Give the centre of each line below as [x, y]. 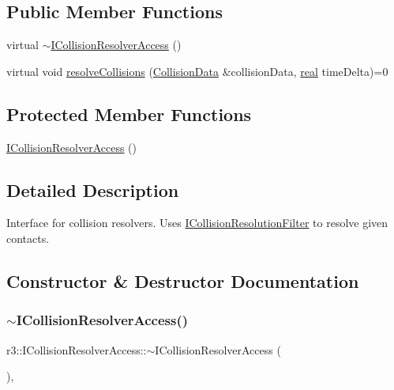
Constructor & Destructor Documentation [183, 280]
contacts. [28, 238]
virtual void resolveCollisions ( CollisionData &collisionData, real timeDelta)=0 [197, 71]
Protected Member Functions [129, 114]
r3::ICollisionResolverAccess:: [77, 349]
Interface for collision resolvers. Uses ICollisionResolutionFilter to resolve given [197, 223]
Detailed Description [93, 189]
